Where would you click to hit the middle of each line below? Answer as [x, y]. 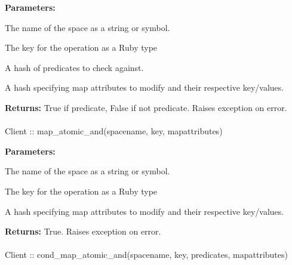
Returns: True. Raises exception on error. [83, 231]
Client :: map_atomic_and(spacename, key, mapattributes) [114, 131]
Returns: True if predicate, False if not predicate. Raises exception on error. [146, 107]
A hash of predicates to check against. [74, 67]
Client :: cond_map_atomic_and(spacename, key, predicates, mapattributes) [146, 255]
